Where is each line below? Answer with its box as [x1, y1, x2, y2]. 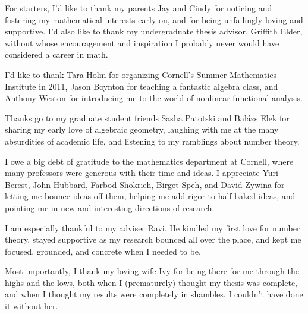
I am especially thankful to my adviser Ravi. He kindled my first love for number [5, 221, 300, 234]
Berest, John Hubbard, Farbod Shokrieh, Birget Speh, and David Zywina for [5, 178, 285, 190]
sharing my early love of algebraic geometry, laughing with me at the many [5, 123, 279, 136]
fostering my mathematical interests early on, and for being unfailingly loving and [5, 13, 303, 26]
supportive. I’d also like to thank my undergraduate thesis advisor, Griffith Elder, [5, 25, 303, 37]
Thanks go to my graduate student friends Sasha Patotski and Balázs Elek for [5, 111, 290, 124]
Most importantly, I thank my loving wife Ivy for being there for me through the [5, 265, 299, 277]
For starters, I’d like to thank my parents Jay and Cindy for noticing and [5, 2, 272, 14]
